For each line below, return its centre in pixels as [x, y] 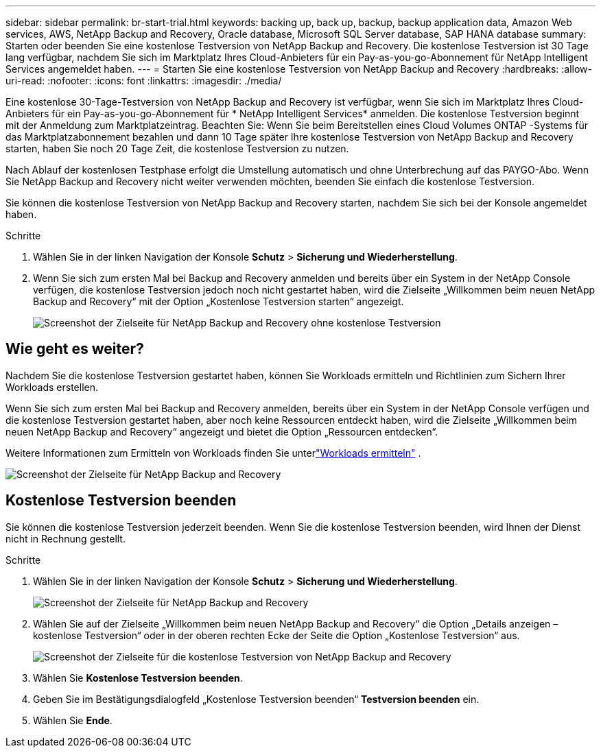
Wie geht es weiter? [75, 349]
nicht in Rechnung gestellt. [66, 538]
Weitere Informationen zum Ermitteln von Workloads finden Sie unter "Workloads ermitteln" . [213, 453]
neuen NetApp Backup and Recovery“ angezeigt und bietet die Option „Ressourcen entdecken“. [222, 431]
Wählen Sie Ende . [73, 720]
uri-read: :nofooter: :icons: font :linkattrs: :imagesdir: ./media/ [144, 81]
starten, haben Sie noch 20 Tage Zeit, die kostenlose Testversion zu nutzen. [177, 148]
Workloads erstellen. [52, 387]
